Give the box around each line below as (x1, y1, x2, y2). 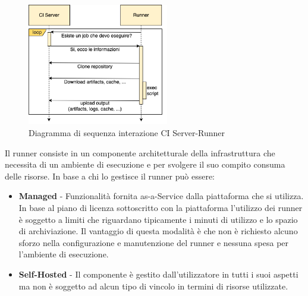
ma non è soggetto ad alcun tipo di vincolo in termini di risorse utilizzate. (18, 279, 288, 292)
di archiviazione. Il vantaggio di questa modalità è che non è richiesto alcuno (18, 225, 298, 237)
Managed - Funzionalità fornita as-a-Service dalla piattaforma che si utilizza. (18, 190, 304, 202)
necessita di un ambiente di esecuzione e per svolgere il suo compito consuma (5, 158, 285, 171)
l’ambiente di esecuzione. (18, 248, 109, 260)
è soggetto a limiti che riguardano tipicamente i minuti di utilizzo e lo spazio (18, 213, 298, 225)
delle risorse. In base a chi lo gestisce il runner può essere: (5, 169, 215, 182)
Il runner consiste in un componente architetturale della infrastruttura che (5, 146, 275, 159)
